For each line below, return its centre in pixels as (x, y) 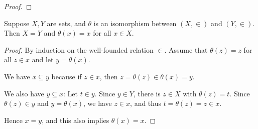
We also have (24, 93)
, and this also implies (76, 120)
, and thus (146, 103)
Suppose (17, 23)
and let (43, 59)
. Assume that (186, 49)
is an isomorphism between (135, 23)
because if (67, 76)
